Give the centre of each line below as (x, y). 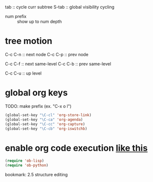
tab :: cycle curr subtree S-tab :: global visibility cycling (60, 7)
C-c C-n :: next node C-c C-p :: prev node (47, 54)
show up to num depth (39, 22)
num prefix (16, 16)
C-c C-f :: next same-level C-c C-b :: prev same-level (58, 64)
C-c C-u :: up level (23, 73)
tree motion (29, 41)
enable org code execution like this (76, 148)
